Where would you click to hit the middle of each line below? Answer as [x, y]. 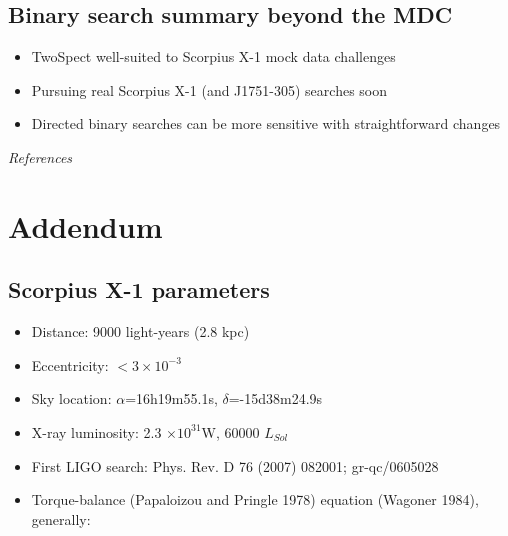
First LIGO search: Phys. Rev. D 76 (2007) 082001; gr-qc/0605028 [235, 465]
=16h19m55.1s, [171, 398]
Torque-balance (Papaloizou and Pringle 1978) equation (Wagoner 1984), [255, 499]
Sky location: [71, 398]
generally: [61, 518]
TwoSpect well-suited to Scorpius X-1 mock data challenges [213, 56]
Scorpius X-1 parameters [139, 289]
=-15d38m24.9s [275, 398]
